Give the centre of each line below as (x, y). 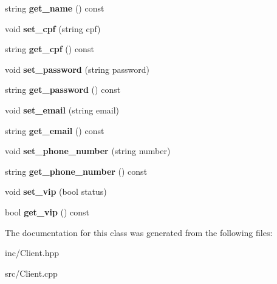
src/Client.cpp (31, 273)
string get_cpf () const (50, 49)
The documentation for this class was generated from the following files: (139, 232)
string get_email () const (55, 130)
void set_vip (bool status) (56, 191)
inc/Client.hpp (32, 253)
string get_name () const (55, 8)
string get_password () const (63, 90)
